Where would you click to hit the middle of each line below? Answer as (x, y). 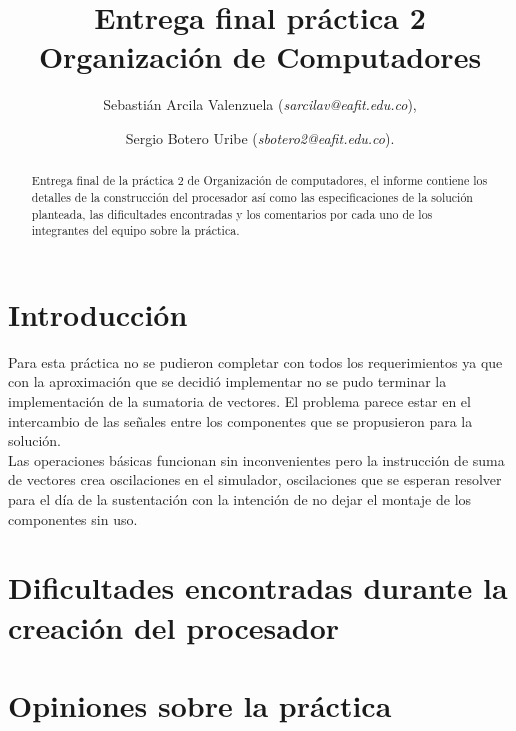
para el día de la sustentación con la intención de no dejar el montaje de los (240, 499)
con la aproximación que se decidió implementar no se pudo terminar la (227, 381)
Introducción (98, 313)
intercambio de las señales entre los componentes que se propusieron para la (240, 420)
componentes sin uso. (73, 518)
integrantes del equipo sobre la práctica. (135, 230)
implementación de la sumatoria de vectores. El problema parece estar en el (239, 401)
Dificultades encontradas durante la (258, 587)
